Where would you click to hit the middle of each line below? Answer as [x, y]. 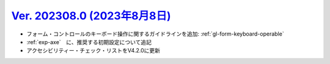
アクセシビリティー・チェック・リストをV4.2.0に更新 [94, 51]
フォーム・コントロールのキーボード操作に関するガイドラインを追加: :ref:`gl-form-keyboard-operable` [155, 34]
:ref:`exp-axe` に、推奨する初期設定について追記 [89, 42]
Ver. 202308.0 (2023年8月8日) [91, 16]
